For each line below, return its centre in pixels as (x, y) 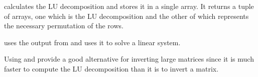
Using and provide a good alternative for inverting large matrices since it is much (129, 59)
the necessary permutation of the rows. (64, 26)
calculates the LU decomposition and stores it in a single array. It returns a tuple (129, 6)
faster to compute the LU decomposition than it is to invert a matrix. (111, 68)
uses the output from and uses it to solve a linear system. (92, 42)
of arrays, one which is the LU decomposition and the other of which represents (126, 16)
